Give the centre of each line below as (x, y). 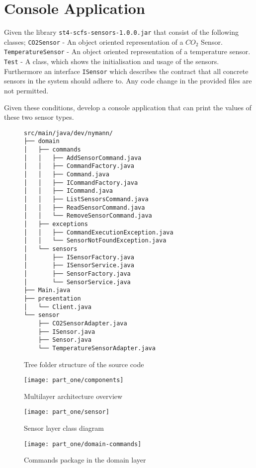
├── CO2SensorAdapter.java (83, 323)
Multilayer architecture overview (73, 396)
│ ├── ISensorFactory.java (79, 257)
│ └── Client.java (58, 307)
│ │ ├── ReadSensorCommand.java (85, 207)
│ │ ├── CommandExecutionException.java (99, 232)
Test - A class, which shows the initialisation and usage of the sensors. (112, 61)
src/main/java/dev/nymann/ (68, 133)
